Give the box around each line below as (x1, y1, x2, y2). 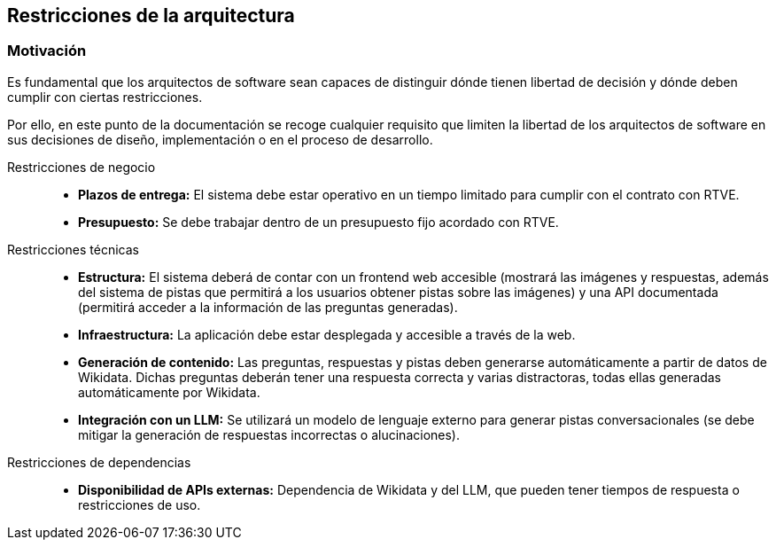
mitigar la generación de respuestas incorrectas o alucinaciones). (78, 426, 460, 442)
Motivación (7, 42, 87, 60)
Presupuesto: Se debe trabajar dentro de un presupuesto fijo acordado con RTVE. (78, 214, 559, 230)
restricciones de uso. (78, 496, 201, 512)
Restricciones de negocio (7, 159, 156, 175)
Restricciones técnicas (7, 241, 139, 257)
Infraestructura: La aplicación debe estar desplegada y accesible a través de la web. (78, 326, 576, 342)
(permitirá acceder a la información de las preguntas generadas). (78, 299, 458, 315)
